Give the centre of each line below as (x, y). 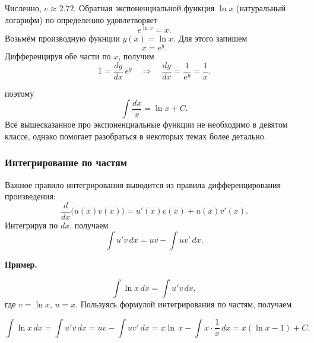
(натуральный (261, 8)
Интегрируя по (31, 225)
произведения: (30, 196)
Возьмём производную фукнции (62, 38)
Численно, (23, 8)
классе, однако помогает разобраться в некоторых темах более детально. (136, 136)
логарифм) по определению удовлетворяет (81, 19)
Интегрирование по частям (66, 162)
